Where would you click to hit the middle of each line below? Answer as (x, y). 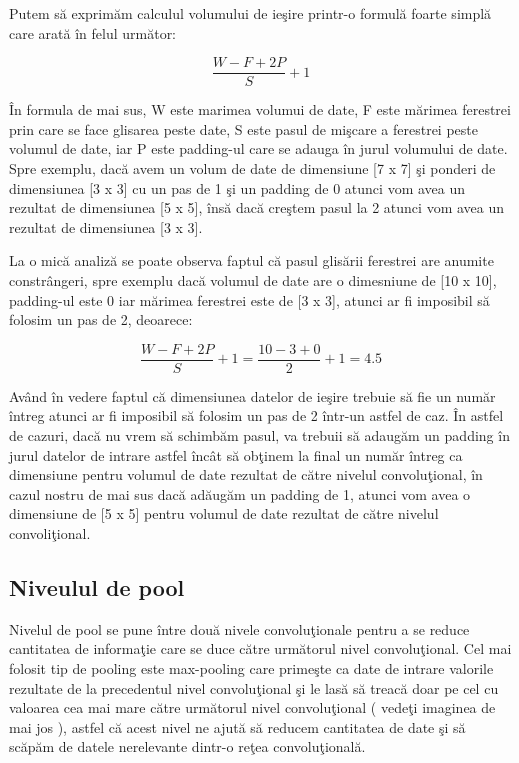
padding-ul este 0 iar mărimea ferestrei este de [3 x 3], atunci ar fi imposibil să (249, 299)
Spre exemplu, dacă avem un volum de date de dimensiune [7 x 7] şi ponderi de (252, 168)
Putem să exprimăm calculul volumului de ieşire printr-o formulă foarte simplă (250, 13)
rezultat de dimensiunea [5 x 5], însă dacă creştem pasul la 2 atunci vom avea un (257, 207)
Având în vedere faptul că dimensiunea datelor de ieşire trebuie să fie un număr (252, 395)
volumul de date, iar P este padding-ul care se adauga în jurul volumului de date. (258, 148)
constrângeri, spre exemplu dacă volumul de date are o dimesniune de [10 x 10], (253, 280)
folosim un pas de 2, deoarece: (101, 319)
